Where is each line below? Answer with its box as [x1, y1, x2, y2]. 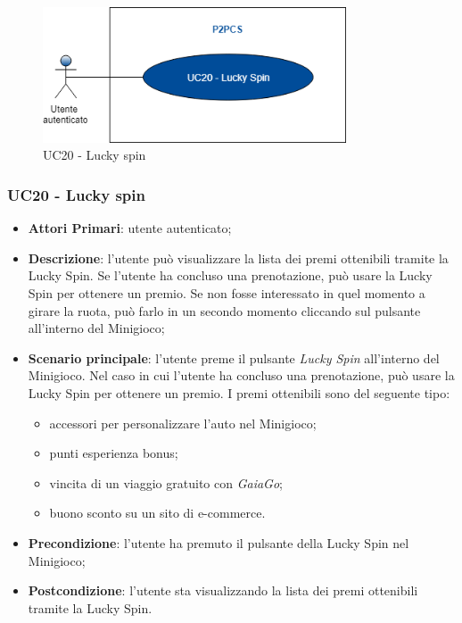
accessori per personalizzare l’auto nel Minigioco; [49, 413, 317, 432]
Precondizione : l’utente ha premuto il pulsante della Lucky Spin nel [28, 533, 409, 552]
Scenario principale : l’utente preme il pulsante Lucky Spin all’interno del [28, 348, 440, 367]
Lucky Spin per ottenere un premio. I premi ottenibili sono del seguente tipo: [28, 383, 450, 402]
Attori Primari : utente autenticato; [28, 219, 232, 237]
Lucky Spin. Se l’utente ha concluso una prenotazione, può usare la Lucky [28, 266, 433, 285]
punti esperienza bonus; [49, 444, 178, 462]
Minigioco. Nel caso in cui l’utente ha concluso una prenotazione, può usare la [28, 366, 455, 385]
